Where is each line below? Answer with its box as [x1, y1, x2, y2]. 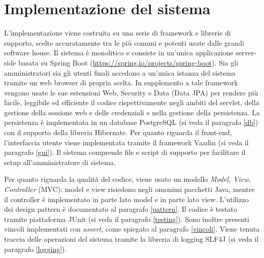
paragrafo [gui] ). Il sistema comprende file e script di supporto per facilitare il [4, 147, 246, 157]
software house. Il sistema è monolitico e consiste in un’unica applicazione [4, 47, 234, 58]
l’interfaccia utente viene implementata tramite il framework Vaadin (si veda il [4, 137, 249, 147]
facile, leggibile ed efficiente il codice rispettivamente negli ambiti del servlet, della [4, 97, 259, 108]
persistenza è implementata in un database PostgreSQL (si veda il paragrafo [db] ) [4, 117, 258, 127]
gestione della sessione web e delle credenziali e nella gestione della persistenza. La [4, 107, 260, 117]
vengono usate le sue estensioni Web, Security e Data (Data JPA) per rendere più [4, 87, 258, 98]
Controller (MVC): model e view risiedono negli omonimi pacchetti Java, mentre [4, 184, 255, 195]
